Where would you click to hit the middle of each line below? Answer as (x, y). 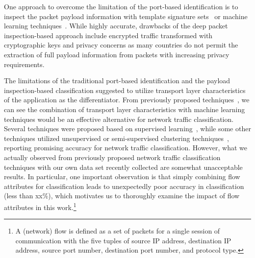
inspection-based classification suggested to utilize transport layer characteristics (125, 90)
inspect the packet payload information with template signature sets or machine (126, 16)
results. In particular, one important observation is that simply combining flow (122, 176)
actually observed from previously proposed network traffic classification (112, 157)
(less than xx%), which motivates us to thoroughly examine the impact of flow (122, 196)
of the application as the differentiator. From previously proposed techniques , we (127, 100)
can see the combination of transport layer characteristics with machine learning (125, 109)
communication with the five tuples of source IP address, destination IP (123, 240)
